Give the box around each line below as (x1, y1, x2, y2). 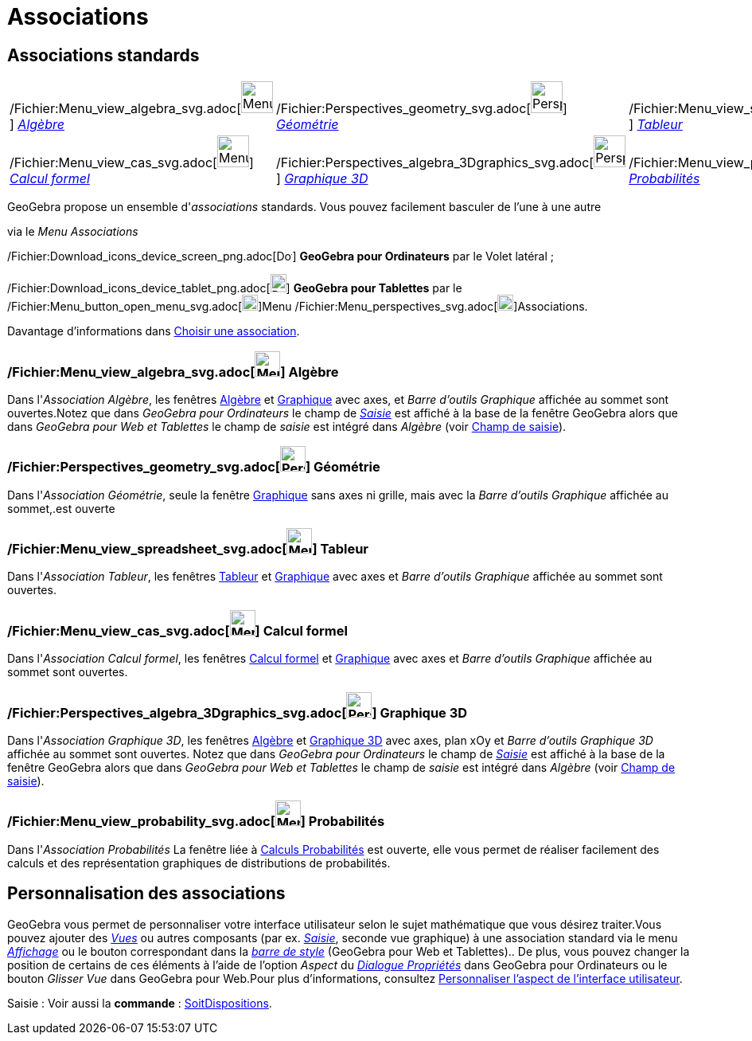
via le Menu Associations (7, 225, 138, 239)
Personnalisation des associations (7, 883, 286, 904)
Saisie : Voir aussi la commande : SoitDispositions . (7, 996, 272, 1010)
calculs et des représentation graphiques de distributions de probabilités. (7, 855, 391, 870)
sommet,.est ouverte (7, 501, 115, 515)
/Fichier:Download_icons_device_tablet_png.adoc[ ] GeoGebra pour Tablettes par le (7, 281, 462, 295)
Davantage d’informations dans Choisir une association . (7, 324, 300, 339)
